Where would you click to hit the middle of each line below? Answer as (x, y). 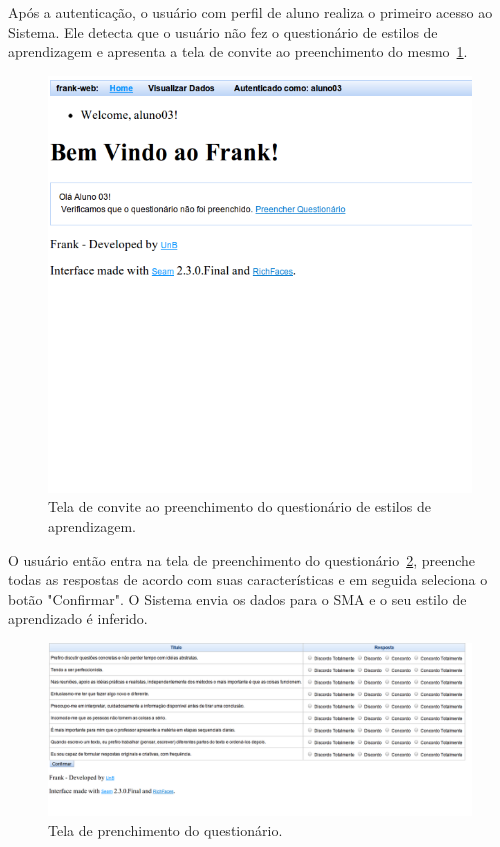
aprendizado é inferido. (78, 618)
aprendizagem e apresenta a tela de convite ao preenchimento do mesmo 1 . (238, 51)
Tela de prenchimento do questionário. (165, 829)
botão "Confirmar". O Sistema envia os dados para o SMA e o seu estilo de (237, 598)
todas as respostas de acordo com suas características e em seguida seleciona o (248, 579)
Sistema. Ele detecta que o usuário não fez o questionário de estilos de (223, 31)
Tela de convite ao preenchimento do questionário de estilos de (239, 506)
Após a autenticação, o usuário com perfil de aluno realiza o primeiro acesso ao (250, 12)
